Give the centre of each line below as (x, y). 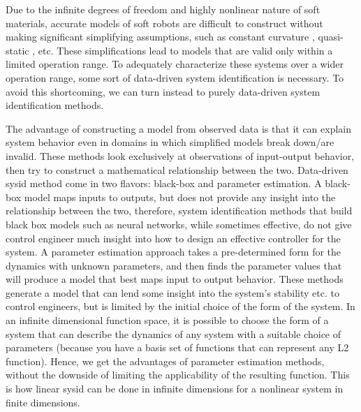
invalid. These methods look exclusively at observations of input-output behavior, (180, 155)
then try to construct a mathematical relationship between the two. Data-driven (177, 169)
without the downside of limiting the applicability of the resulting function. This (178, 375)
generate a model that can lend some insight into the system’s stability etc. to (173, 292)
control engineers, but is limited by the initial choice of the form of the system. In (180, 306)
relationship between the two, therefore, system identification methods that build (179, 211)
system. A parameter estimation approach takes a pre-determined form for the (174, 252)
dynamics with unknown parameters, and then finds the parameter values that (174, 265)
